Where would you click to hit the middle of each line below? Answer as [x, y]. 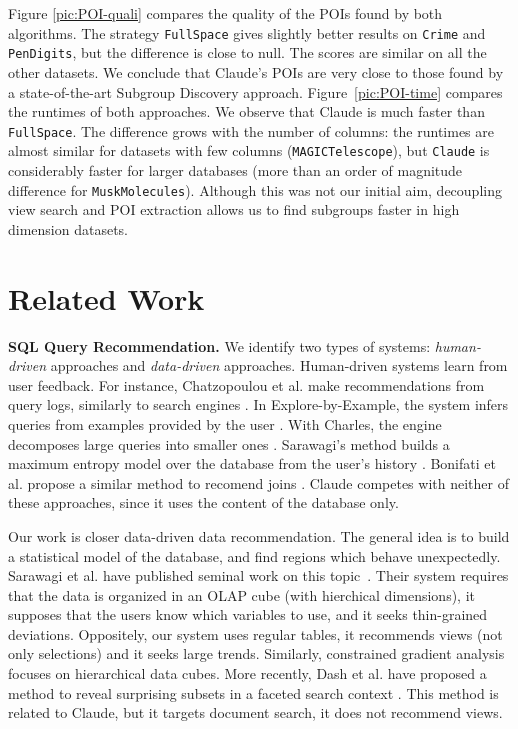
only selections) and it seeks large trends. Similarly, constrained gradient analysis [256, 653]
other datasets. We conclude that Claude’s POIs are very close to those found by [256, 71]
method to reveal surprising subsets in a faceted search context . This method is [253, 692]
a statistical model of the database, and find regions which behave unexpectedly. [254, 555]
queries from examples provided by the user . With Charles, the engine [225, 423]
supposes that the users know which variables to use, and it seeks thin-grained [248, 614]
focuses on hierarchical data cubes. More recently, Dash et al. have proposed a [247, 673]
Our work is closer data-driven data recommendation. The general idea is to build [259, 535]
